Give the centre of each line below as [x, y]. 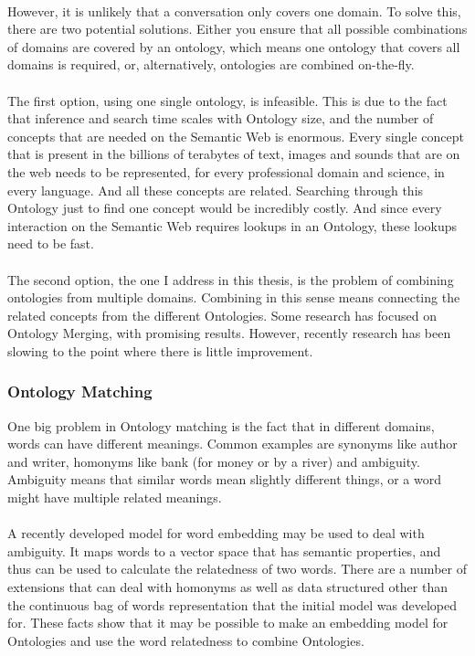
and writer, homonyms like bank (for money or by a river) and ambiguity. [214, 461]
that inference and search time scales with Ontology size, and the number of [221, 118]
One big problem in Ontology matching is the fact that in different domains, [221, 425]
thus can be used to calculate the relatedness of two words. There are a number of [237, 569]
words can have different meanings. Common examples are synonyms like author [232, 444]
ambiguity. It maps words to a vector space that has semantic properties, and [224, 550]
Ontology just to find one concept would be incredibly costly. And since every [225, 208]
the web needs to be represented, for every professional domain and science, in [226, 171]
